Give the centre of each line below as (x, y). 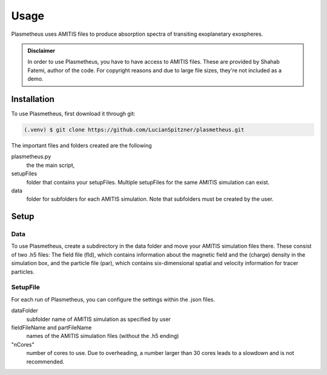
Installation (33, 99)
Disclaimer (41, 50)
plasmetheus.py (31, 157)
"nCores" (23, 344)
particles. (23, 272)
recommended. (45, 362)
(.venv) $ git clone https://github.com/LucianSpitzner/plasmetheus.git (134, 130)
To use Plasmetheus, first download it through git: (73, 114)
